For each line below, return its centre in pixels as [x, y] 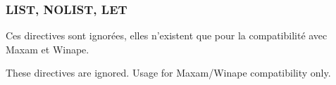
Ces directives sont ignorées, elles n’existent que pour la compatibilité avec [167, 35]
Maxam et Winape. [48, 49]
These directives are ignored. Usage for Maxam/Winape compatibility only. [168, 73]
